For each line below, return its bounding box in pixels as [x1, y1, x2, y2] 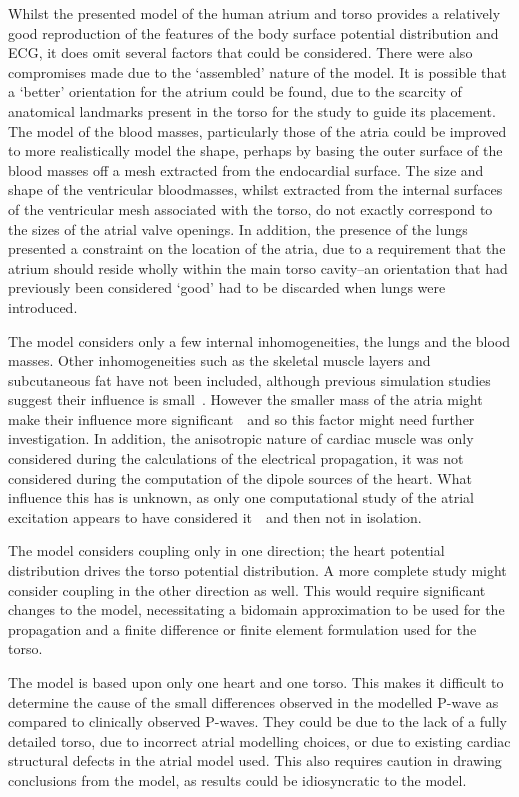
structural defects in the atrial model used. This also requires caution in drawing [8, 750, 502, 771]
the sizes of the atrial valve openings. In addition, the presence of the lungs [8, 218, 468, 239]
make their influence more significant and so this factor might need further [8, 408, 475, 429]
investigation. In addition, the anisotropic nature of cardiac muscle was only [8, 428, 474, 449]
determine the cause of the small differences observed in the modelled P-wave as [8, 691, 499, 712]
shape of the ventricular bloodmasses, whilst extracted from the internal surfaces [8, 179, 503, 200]
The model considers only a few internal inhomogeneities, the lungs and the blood [8, 330, 511, 351]
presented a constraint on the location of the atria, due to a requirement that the [8, 238, 506, 259]
